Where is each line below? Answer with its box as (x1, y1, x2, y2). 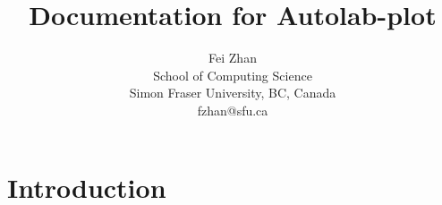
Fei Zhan (208, 48, 257, 67)
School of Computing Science (153, 65, 312, 84)
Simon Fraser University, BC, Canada (129, 83, 336, 102)
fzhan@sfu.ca (197, 100, 268, 119)
